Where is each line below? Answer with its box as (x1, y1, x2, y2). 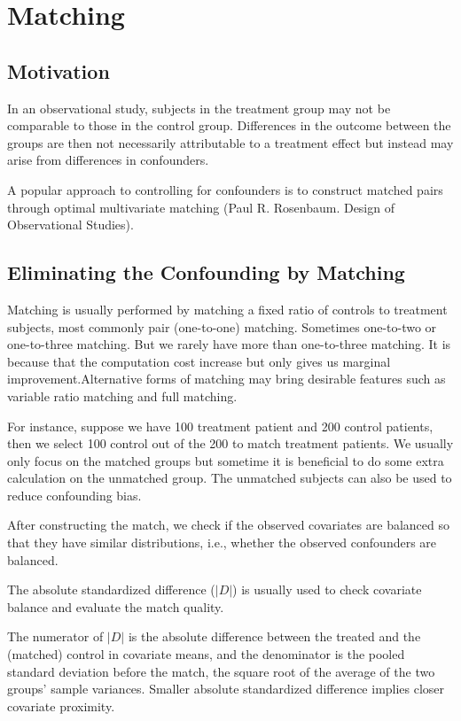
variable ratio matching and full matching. (7, 386, 238, 405)
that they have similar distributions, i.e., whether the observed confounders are (7, 533, 437, 552)
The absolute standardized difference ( (7, 580, 215, 599)
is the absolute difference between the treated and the (128, 627, 421, 646)
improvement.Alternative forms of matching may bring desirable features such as (7, 369, 446, 388)
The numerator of (7, 627, 104, 646)
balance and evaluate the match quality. (7, 597, 224, 616)
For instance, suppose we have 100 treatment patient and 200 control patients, (7, 416, 434, 435)
